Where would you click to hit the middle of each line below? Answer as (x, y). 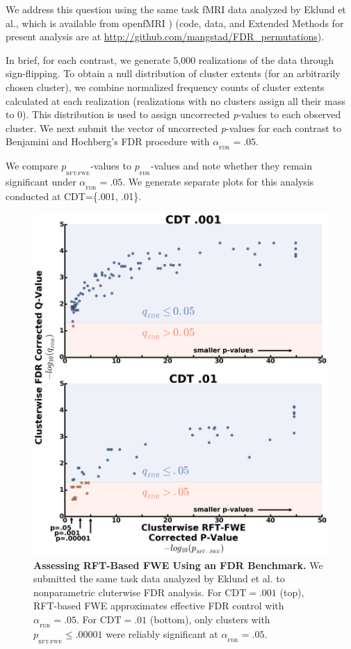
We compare (32, 166)
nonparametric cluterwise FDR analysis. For (128, 592)
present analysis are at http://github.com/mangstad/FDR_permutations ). (165, 36)
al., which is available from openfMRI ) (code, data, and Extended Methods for (175, 23)
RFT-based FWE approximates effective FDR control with (159, 606)
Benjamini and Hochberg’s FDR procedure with (108, 141)
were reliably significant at (162, 633)
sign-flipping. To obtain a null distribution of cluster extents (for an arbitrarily (173, 73)
